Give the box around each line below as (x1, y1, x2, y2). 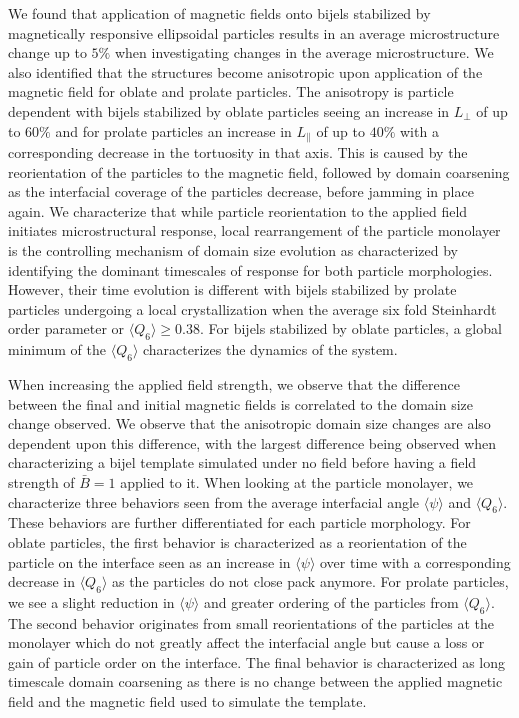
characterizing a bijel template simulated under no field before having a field (8, 452, 477, 473)
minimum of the (8, 339, 106, 360)
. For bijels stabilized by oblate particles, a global (199, 318, 502, 339)
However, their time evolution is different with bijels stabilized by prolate (8, 279, 457, 300)
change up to (8, 42, 87, 63)
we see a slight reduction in (8, 591, 175, 612)
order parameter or (8, 318, 125, 339)
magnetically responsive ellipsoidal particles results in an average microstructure (8, 22, 500, 43)
